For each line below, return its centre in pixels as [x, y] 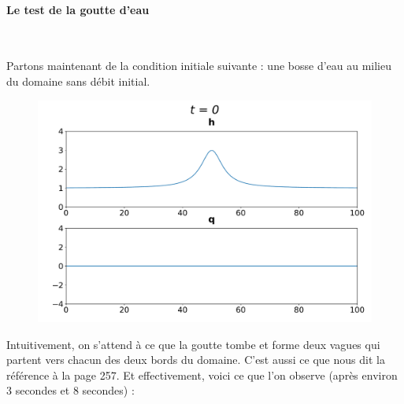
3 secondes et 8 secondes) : [70, 390]
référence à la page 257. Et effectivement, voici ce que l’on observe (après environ [202, 375]
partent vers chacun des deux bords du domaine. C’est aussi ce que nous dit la [196, 360]
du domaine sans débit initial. [78, 81]
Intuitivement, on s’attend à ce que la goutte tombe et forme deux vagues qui [193, 344]
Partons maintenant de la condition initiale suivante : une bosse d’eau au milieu [199, 66]
